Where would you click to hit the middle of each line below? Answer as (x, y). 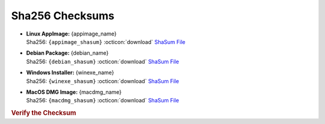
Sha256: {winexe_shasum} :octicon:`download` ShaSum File (103, 81)
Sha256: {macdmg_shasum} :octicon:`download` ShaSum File (103, 101)
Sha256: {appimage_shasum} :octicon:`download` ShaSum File (106, 42)
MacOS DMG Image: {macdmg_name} (74, 92)
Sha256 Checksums (63, 16)
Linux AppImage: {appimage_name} (71, 34)
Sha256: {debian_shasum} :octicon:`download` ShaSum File (103, 61)
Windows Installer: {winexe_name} (70, 73)
